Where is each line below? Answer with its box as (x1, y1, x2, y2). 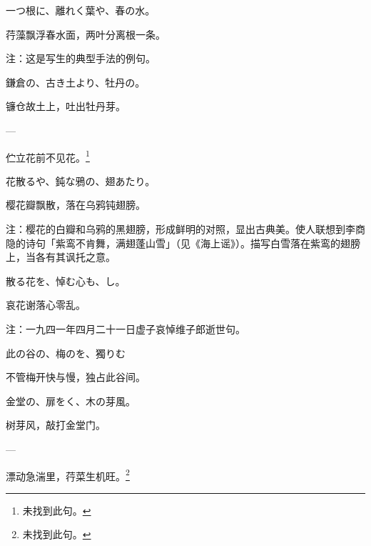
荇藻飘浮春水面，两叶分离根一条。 (6, 26, 166, 41)
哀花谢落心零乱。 (6, 297, 86, 312)
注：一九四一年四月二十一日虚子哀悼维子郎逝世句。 (6, 321, 245, 336)
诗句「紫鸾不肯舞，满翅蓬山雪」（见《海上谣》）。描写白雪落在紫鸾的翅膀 (25, 235, 360, 250)
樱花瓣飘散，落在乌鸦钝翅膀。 (6, 197, 146, 212)
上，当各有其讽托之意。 (6, 249, 116, 264)
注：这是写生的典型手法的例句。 (6, 51, 156, 66)
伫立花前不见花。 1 (6, 147, 90, 164)
